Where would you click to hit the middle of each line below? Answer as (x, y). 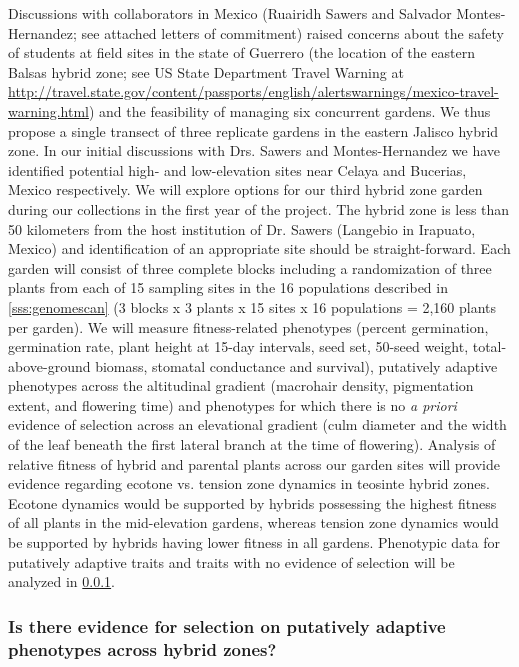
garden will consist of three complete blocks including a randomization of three (250, 267)
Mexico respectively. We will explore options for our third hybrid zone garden (245, 189)
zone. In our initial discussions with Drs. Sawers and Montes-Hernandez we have (254, 150)
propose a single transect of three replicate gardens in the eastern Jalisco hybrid (253, 130)
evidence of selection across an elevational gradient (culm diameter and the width (257, 424)
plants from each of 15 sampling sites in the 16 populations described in (228, 287)
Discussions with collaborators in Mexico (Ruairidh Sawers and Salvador (230, 13)
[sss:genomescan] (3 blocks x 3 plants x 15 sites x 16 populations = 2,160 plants (252, 306)
